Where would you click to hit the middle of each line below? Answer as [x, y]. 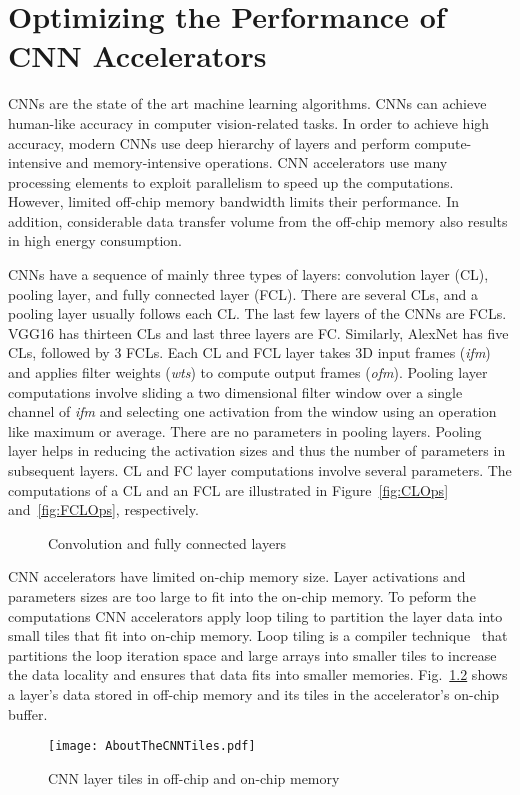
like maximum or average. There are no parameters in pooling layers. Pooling [245, 430]
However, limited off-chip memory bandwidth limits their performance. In [233, 201]
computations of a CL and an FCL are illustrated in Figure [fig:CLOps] [228, 489]
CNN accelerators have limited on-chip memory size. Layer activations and [237, 576]
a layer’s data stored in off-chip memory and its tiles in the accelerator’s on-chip [253, 693]
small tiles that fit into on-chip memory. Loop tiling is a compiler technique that [258, 635]
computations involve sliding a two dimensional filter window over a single [235, 391]
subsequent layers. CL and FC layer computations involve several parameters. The [260, 470]
